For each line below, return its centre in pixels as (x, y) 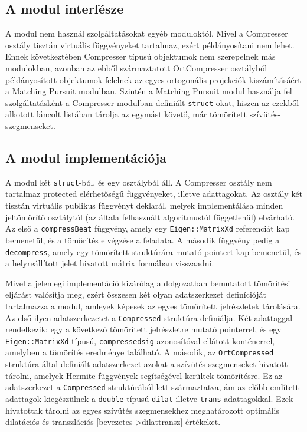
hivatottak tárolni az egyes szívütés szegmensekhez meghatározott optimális (143, 410)
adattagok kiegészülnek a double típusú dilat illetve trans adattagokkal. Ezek (149, 398)
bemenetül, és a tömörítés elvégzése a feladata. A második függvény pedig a (143, 240)
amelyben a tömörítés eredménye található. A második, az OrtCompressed (140, 352)
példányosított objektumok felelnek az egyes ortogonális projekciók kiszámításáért (153, 79)
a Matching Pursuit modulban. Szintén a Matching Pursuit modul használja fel (149, 91)
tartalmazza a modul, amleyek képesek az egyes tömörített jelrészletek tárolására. (153, 306)
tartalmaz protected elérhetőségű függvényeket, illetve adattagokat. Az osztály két (154, 194)
